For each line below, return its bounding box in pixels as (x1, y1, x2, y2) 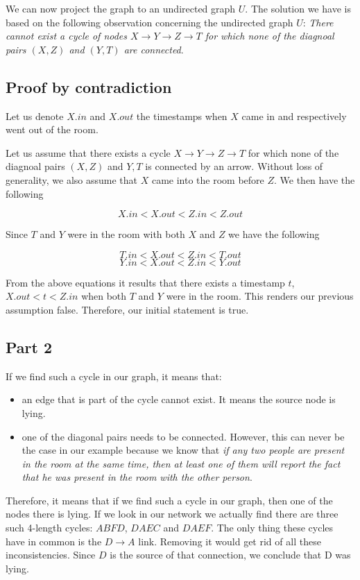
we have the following (228, 227, 320, 241)
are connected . (123, 42, 184, 56)
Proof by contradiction (6, 76, 172, 97)
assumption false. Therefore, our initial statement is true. (6, 302, 249, 316)
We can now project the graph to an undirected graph (6, 1, 236, 15)
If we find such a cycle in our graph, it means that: (6, 368, 222, 383)
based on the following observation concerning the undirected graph (6, 15, 293, 29)
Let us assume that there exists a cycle (6, 145, 171, 160)
